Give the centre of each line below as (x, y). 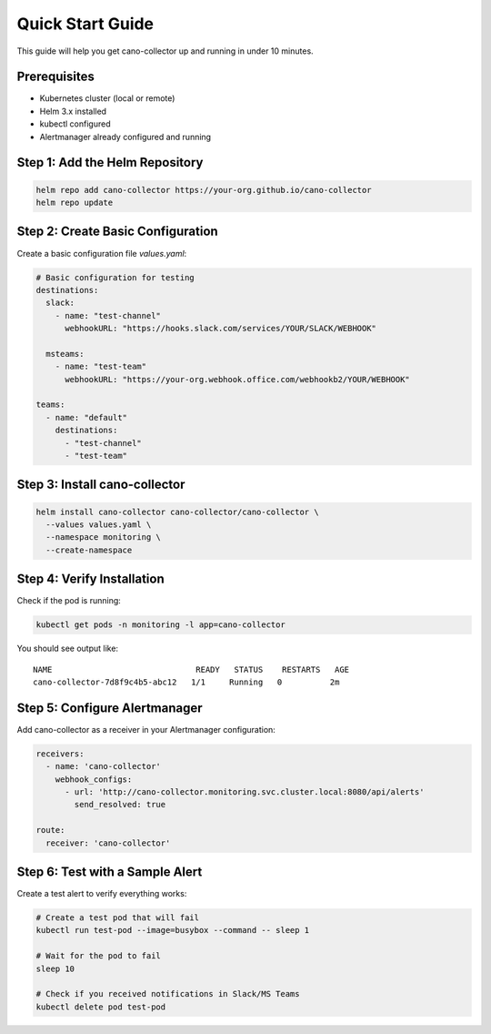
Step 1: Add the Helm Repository (110, 162)
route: (50, 830)
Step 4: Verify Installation (90, 579)
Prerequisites (55, 77)
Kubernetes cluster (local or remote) (107, 98)
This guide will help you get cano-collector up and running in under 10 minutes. (165, 51)
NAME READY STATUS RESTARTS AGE (191, 669)
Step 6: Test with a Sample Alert (110, 872)
